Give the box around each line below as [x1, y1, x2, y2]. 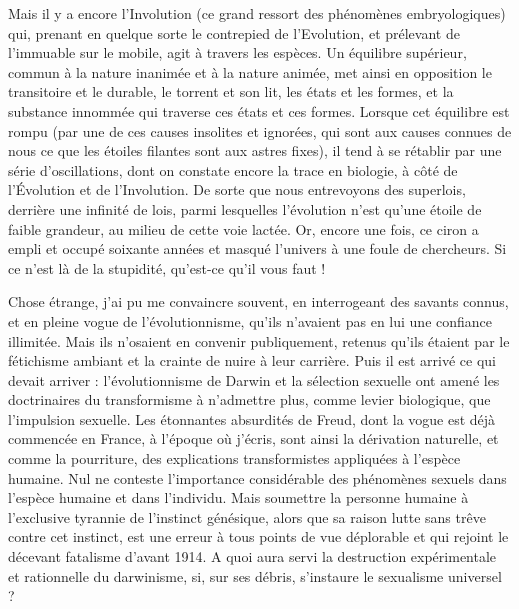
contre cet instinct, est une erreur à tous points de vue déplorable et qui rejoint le [8, 526, 509, 547]
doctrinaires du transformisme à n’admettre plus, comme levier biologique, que [8, 389, 491, 410]
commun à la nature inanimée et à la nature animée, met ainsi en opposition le [8, 61, 492, 82]
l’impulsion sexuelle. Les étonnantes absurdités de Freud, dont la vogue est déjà [8, 408, 496, 429]
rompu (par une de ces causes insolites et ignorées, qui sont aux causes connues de [8, 120, 512, 141]
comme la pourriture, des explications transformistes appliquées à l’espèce [8, 448, 461, 469]
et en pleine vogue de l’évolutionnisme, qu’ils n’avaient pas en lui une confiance [8, 310, 493, 331]
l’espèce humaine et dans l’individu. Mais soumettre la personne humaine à [8, 487, 469, 508]
